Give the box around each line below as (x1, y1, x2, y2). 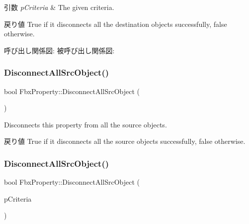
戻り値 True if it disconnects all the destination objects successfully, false (4, 18, 227, 29)
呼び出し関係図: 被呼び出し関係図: (4, 45, 115, 55)
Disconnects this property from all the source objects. (4, 119, 167, 129)
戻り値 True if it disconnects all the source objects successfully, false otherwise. (4, 136, 246, 146)
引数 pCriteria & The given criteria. (4, 2, 114, 12)
